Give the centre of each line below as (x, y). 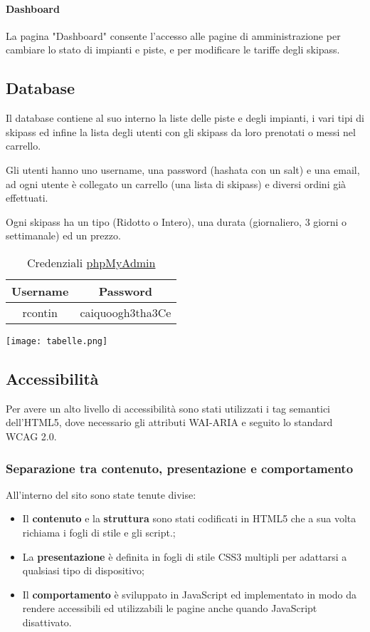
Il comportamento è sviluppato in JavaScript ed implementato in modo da (190, 594)
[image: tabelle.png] (57, 341)
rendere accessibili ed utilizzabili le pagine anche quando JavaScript (170, 608)
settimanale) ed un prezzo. (63, 235)
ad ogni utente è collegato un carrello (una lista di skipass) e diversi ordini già (176, 183)
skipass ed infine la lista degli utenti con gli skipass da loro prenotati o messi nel (181, 131)
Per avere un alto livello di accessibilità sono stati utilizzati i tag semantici (168, 408)
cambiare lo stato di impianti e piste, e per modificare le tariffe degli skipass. (173, 50)
